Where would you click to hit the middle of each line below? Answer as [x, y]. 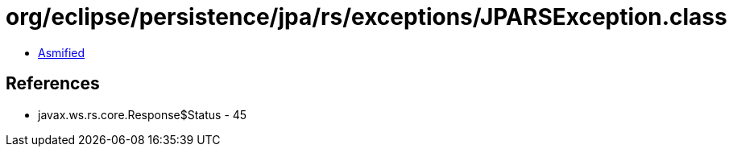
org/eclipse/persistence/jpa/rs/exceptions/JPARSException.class [366, 17]
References [53, 84]
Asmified [62, 52]
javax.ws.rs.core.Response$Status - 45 [143, 114]
